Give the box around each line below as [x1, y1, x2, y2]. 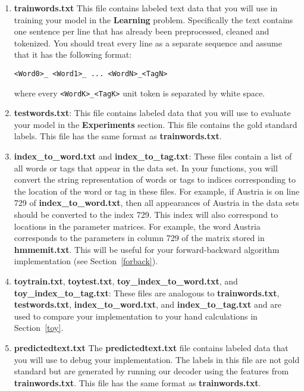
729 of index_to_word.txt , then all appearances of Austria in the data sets [14, 196, 299, 209]
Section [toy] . [14, 321, 64, 334]
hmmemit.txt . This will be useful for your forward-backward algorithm [14, 243, 280, 255]
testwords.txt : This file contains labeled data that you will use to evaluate [14, 107, 291, 119]
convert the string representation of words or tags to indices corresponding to [14, 173, 296, 186]
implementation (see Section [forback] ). [14, 255, 158, 267]
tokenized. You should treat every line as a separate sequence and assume [14, 36, 282, 49]
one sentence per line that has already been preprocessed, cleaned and [14, 25, 269, 37]
